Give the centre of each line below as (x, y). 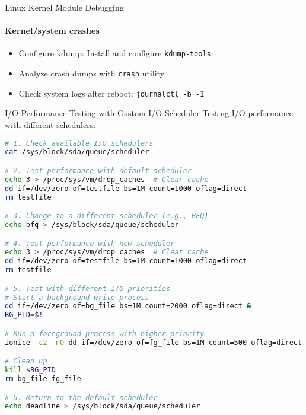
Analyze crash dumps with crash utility (92, 73)
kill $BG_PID (30, 370)
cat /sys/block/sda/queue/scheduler (77, 152)
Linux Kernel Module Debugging (64, 7)
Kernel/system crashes (52, 31)
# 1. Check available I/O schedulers (79, 143)
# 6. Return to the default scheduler (81, 398)
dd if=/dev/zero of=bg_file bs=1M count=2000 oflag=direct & (128, 306)
